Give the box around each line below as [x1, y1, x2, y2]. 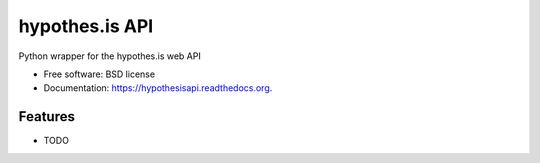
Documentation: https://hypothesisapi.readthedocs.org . [43, 82, 273, 94]
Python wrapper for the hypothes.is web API [18, 50, 202, 62]
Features [18, 108, 75, 125]
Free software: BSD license [43, 68, 155, 80]
